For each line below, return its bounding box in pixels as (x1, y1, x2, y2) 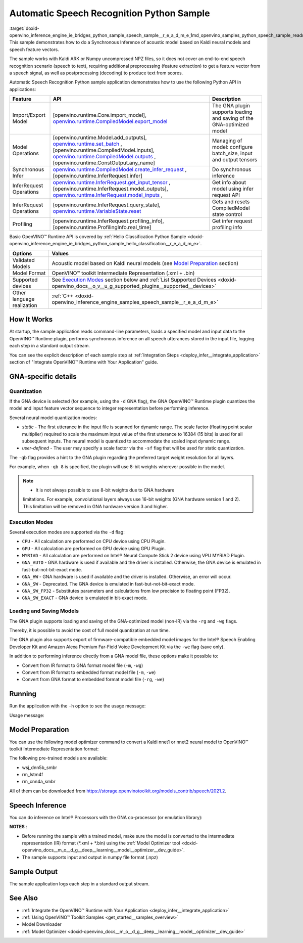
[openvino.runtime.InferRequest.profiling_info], (53, 217, 164, 224)
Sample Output (9, 867, 58, 876)
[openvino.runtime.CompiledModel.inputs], (53, 147, 155, 154)
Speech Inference (9, 801, 67, 810)
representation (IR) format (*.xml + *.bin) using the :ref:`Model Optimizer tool (22, 840, 180, 846)
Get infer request (212, 217, 252, 224)
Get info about (212, 179, 246, 186)
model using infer (212, 185, 254, 192)
